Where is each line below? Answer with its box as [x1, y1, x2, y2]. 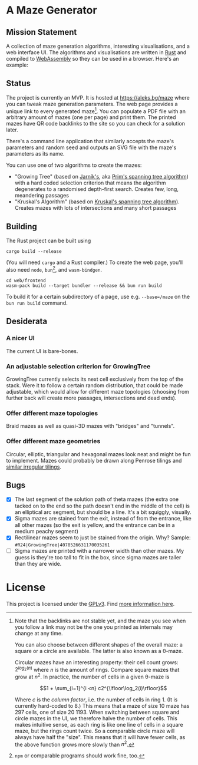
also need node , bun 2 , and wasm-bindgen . [6, 265, 102, 273]
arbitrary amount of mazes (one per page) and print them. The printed [6, 114, 176, 121]
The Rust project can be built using [6, 237, 91, 245]
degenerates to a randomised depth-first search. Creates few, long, [14, 186, 179, 193]
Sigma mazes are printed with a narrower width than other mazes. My [14, 547, 184, 554]
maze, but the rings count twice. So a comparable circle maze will [14, 727, 175, 734]
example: [6, 61, 28, 68]
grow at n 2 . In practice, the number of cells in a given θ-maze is [14, 672, 170, 680]
